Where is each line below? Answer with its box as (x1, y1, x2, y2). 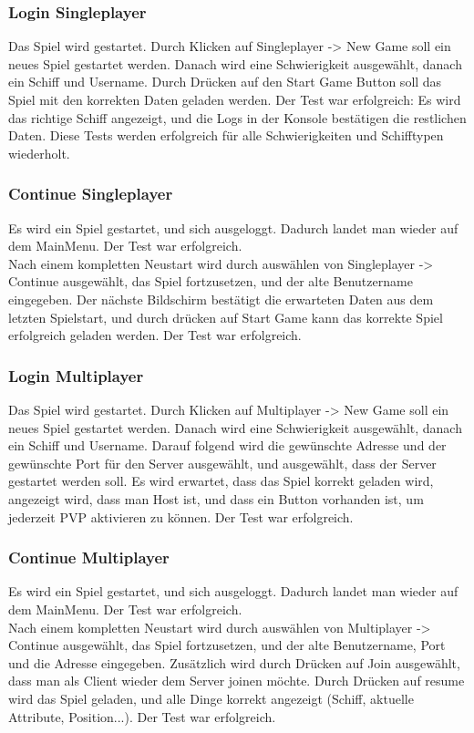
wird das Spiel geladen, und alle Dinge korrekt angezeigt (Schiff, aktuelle (8, 688, 414, 707)
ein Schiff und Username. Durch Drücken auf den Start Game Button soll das (8, 72, 442, 91)
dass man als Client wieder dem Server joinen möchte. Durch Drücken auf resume (8, 671, 465, 690)
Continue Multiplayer (8, 546, 170, 569)
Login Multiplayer (8, 364, 144, 387)
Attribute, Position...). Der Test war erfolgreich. (8, 707, 276, 726)
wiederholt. (8, 143, 70, 162)
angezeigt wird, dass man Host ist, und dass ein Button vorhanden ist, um (8, 489, 424, 508)
